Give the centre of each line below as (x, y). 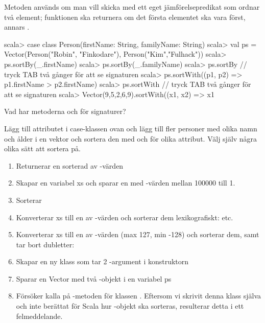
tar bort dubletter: (45, 244)
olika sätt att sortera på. (42, 148)
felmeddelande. (39, 316)
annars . (17, 27)
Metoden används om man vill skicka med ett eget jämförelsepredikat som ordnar (132, 7)
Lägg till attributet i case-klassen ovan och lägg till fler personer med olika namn (131, 128)
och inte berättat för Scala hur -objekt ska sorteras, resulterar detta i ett (130, 306)
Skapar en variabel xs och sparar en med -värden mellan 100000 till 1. (126, 183)
